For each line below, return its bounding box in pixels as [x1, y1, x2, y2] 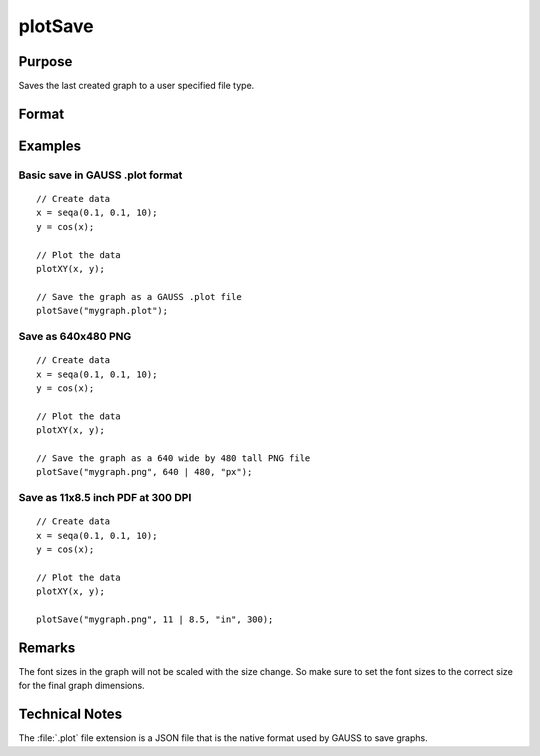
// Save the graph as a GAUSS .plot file [36, 291, 242, 302]
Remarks [18, 639, 76, 656]
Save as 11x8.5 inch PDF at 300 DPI [18, 491, 192, 505]
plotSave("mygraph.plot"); [36, 305, 169, 317]
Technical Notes [18, 706, 123, 723]
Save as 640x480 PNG [18, 329, 132, 343]
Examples [18, 137, 82, 154]
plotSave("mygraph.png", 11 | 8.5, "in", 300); [36, 613, 274, 625]
